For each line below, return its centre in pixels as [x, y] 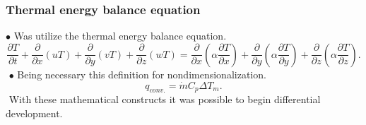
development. [34, 113]
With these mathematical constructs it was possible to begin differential [165, 99]
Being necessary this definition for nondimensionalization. [142, 74]
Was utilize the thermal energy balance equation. [120, 36]
